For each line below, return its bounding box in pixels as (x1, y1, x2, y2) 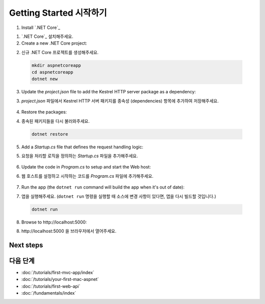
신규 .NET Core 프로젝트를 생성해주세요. (21, 49, 99, 55)
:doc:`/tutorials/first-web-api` (21, 283, 80, 289)
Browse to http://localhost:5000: (21, 219, 87, 225)
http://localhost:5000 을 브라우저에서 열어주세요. (21, 228, 117, 234)
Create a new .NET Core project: (21, 40, 87, 46)
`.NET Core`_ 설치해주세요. (21, 33, 74, 39)
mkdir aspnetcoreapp (31, 62, 81, 68)
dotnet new (31, 76, 58, 82)
